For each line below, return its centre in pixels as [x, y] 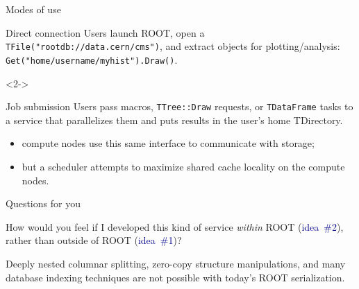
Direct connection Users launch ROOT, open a [105, 32]
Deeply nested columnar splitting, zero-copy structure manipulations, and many [176, 263]
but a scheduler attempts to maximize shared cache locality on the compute [183, 166]
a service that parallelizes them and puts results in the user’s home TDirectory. [174, 120]
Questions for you [43, 203]
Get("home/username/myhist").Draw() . [92, 59]
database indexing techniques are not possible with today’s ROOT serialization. [175, 277]
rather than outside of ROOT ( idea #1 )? [94, 240]
